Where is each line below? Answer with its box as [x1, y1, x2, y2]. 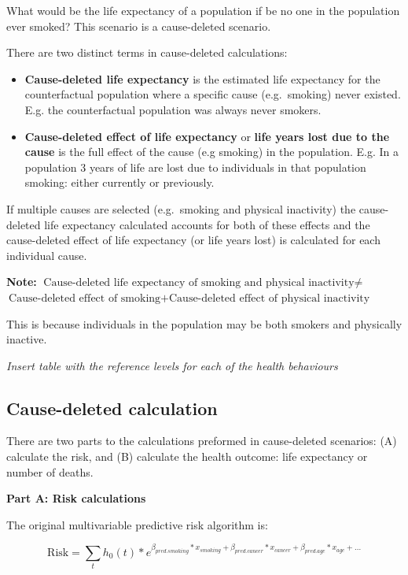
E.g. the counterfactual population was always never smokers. [24, 101, 322, 117]
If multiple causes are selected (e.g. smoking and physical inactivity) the [6, 200, 356, 217]
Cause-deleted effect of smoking [9, 292, 161, 304]
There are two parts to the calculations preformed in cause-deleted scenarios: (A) [6, 432, 397, 449]
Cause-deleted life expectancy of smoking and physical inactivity [43, 277, 355, 289]
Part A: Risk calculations [6, 490, 146, 506]
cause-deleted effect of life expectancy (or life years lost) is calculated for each [6, 232, 380, 248]
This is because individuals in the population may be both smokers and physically [6, 315, 402, 332]
